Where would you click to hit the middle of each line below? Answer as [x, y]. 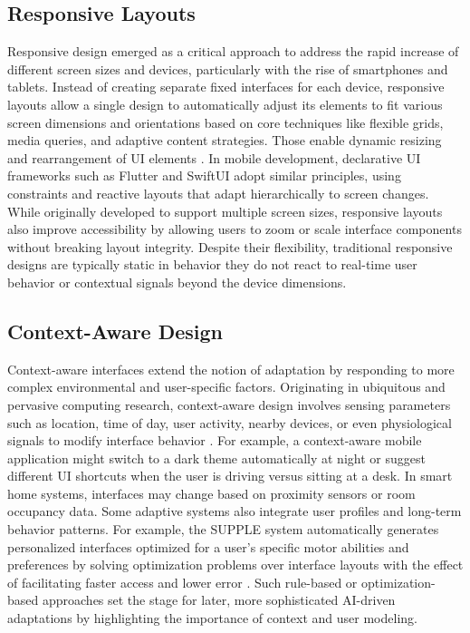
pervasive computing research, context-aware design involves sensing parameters [229, 404]
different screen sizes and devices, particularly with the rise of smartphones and [228, 68]
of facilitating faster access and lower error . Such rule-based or [182, 582]
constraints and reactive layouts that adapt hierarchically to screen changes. [218, 193]
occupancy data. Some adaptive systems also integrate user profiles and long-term [235, 511]
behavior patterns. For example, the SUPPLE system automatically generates [223, 529]
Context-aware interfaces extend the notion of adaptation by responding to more [231, 369]
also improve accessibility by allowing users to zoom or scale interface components [235, 229]
